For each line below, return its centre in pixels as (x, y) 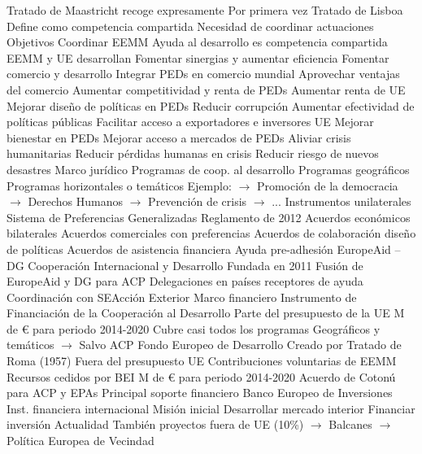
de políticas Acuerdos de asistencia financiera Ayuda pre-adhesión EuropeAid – (204, 249)
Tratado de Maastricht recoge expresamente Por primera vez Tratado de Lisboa (205, 10)
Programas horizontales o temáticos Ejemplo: (119, 185)
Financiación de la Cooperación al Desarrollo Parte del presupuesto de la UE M (206, 313)
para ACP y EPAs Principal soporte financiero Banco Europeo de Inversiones (200, 393)
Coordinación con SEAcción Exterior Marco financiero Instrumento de (182, 297)
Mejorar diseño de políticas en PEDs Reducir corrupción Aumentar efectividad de (211, 105)
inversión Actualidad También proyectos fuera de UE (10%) (155, 424)
